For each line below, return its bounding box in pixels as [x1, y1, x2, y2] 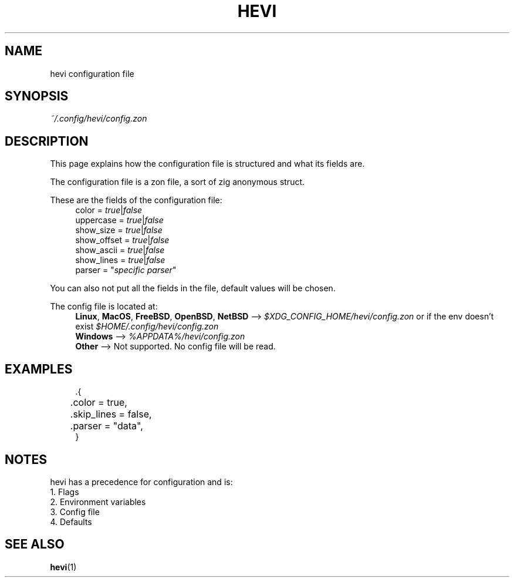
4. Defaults [50, 516, 92, 527]
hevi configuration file [50, 68, 134, 79]
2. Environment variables [50, 496, 146, 507]
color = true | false [75, 205, 143, 216]
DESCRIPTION [5, 133, 89, 149]
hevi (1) [50, 561, 77, 572]
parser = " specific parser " [75, 265, 177, 275]
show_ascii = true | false [75, 245, 165, 255]
